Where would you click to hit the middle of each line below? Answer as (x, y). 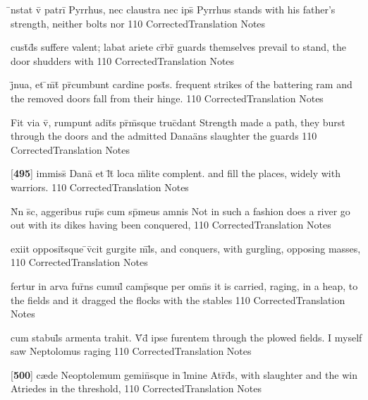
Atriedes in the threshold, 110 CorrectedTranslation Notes (136, 388)
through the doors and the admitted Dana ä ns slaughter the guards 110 (164, 136)
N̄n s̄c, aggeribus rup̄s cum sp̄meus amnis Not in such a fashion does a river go (180, 211)
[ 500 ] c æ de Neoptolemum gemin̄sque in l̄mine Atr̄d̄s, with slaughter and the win (184, 374)
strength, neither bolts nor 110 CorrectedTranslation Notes (138, 23)
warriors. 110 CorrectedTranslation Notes (100, 187)
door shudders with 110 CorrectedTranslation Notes (123, 60)
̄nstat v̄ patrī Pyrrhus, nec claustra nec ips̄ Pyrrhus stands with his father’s (173, 9)
